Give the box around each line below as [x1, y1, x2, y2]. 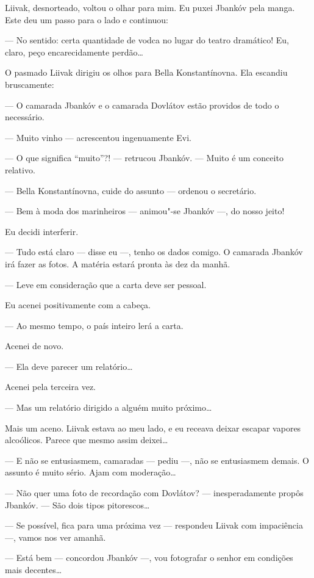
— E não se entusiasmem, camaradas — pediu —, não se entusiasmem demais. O [5, 453, 309, 466]
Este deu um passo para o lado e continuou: [5, 13, 169, 26]
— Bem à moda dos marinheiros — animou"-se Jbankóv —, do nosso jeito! [5, 204, 285, 217]
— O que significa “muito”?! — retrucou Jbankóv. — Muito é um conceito [5, 151, 284, 164]
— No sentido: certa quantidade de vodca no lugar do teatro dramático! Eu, [5, 34, 289, 46]
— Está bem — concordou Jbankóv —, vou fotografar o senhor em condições [5, 551, 293, 564]
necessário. [5, 110, 45, 123]
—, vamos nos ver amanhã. [5, 530, 106, 543]
